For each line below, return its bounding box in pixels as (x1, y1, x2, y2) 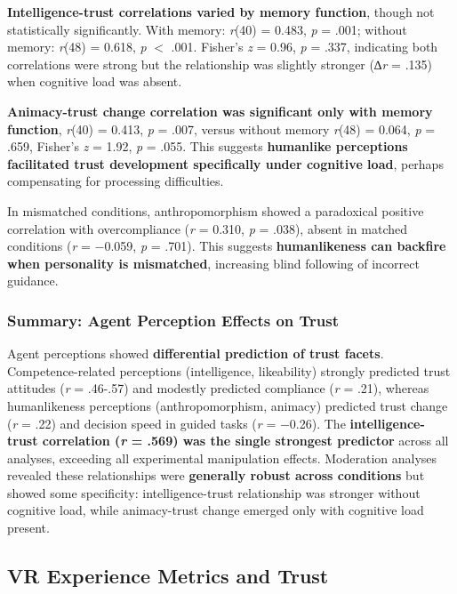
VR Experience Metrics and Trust (7, 562, 329, 590)
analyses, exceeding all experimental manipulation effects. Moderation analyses (7, 448, 437, 467)
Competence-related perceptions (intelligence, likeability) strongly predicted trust (7, 361, 451, 380)
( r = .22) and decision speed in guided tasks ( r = (7, 413, 277, 432)
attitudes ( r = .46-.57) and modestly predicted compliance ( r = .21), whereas (7, 379, 429, 397)
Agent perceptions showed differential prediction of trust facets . (7, 344, 384, 363)
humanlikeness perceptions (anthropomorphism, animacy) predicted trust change (7, 396, 448, 414)
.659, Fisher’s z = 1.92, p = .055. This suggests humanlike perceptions (7, 137, 408, 156)
